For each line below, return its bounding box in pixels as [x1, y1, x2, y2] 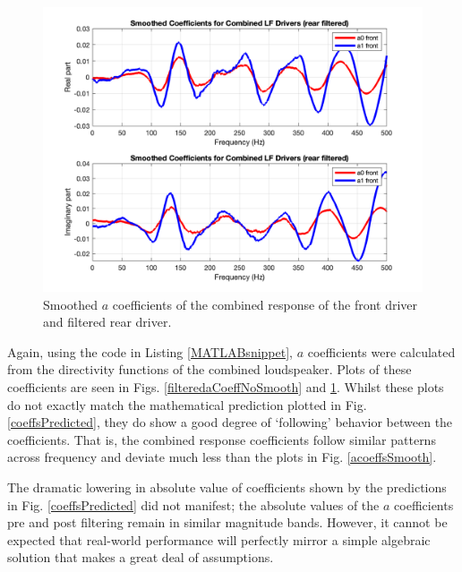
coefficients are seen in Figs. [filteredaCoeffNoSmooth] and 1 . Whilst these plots [7, 377, 444, 396]
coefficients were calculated [307, 342, 456, 361]
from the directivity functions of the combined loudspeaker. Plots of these [7, 360, 412, 379]
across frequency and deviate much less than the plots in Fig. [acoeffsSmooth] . [7, 448, 437, 466]
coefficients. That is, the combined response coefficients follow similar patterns [7, 430, 436, 448]
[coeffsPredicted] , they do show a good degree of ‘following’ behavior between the [7, 413, 453, 431]
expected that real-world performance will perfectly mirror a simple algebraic [7, 530, 431, 549]
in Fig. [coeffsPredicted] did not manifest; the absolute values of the [7, 495, 380, 514]
